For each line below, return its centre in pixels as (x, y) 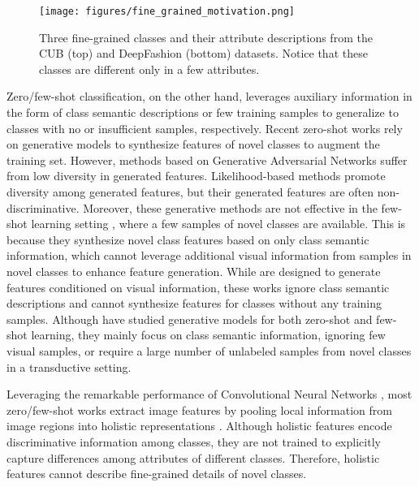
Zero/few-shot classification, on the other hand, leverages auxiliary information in (209, 96)
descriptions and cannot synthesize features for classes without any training (194, 303)
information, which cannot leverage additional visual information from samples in (209, 255)
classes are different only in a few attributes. (149, 69)
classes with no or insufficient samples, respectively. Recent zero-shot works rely (205, 128)
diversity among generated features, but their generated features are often (190, 192)
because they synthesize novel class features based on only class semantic (188, 239)
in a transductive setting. (69, 366)
